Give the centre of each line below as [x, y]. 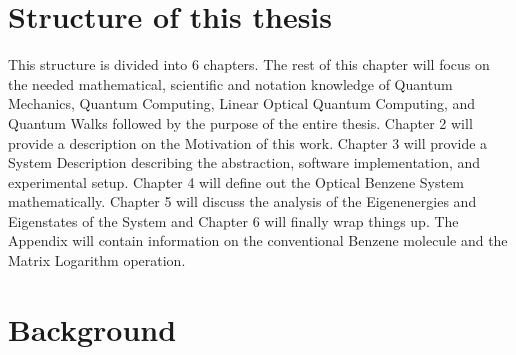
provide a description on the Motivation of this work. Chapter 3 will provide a [248, 142]
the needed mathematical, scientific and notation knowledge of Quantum [230, 83]
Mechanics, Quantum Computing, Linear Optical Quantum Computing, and [242, 103]
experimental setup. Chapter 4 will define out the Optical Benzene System [236, 181]
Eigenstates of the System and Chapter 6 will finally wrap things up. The [233, 220]
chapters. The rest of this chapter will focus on [346, 64]
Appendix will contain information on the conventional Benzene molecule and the [258, 240]
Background [92, 328]
